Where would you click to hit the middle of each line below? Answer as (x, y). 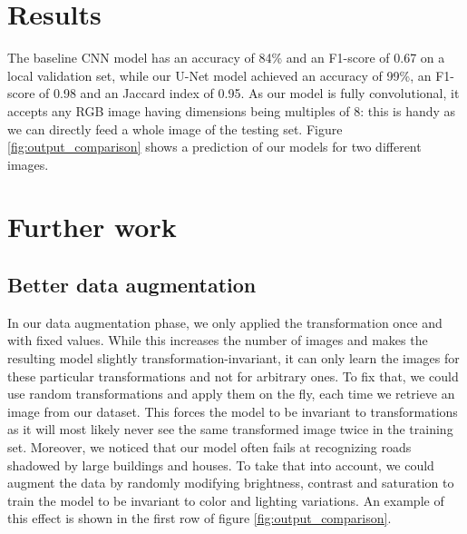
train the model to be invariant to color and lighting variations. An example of (226, 500)
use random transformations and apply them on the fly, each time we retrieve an (231, 394)
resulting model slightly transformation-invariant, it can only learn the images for (233, 358)
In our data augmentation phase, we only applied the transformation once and (225, 322)
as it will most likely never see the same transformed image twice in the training (230, 429)
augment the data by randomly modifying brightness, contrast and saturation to (231, 483)
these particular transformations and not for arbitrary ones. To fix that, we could (233, 376)
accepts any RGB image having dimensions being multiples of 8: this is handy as (232, 110)
